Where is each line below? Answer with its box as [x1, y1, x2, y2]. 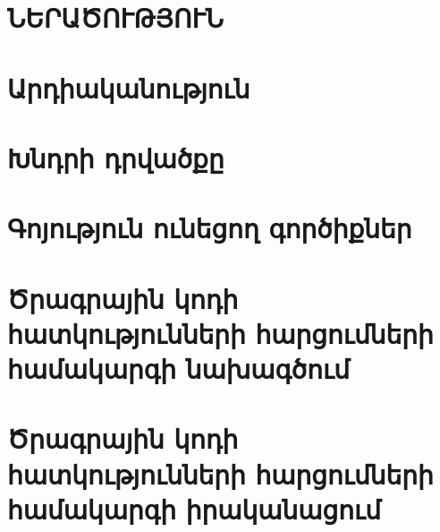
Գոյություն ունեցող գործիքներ [7, 210, 412, 246]
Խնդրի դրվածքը [7, 139, 224, 176]
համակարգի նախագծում [7, 350, 350, 387]
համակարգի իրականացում [7, 490, 381, 527]
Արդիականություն [7, 69, 250, 106]
